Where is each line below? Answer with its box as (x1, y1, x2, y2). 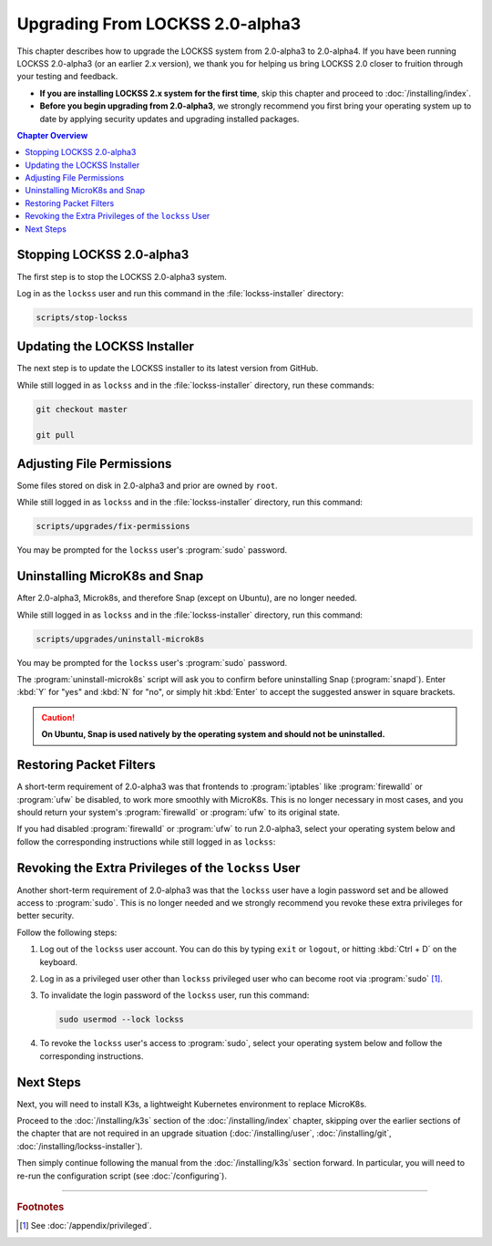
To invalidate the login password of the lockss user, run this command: (39, 990, 310, 1001)
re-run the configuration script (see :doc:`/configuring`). (16, 1170, 228, 1181)
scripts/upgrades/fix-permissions (36, 521, 190, 532)
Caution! (41, 711, 76, 722)
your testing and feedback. (16, 71, 118, 82)
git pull (36, 430, 76, 440)
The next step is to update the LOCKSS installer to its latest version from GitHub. (16, 363, 319, 374)
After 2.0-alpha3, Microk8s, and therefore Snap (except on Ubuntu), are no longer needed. (16, 593, 357, 604)
